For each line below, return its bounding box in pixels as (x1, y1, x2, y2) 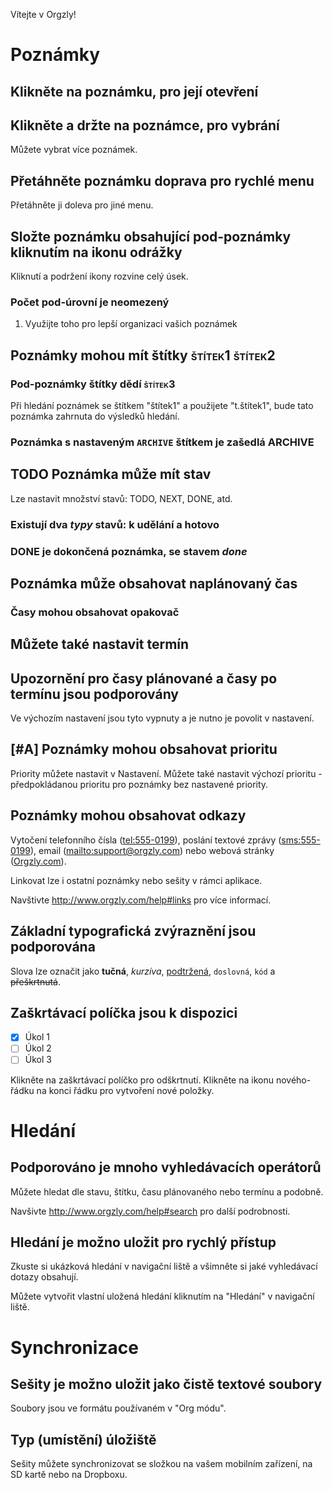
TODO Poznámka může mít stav (10, 466, 212, 483)
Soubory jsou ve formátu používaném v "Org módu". (10, 1402, 227, 1414)
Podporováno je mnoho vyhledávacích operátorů (10, 1159, 322, 1176)
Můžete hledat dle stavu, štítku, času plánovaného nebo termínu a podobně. (10, 1185, 324, 1198)
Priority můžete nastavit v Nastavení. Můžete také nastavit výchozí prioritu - (10, 767, 323, 779)
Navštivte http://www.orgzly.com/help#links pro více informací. (10, 894, 272, 906)
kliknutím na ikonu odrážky (10, 244, 183, 261)
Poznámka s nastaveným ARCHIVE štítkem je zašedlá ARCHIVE (10, 435, 315, 449)
